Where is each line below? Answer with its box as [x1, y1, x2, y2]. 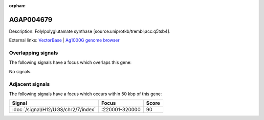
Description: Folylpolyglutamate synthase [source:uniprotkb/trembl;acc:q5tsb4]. [9, 28, 171, 34]
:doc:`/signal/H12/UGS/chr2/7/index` [12, 106, 96, 113]
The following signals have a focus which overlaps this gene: [9, 60, 132, 65]
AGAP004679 [9, 15, 52, 24]
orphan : [9, 3, 26, 8]
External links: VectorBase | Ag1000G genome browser [9, 37, 120, 43]
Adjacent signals [9, 80, 50, 87]
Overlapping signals [9, 49, 58, 56]
